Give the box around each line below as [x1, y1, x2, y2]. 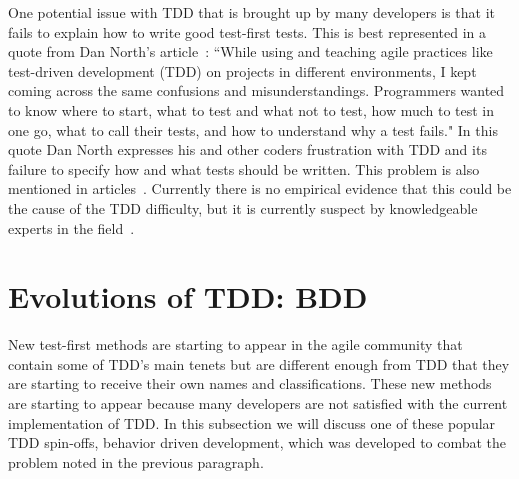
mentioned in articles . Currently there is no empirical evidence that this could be [8, 178, 512, 199]
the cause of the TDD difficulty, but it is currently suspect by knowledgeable [8, 197, 478, 218]
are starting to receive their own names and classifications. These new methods [8, 373, 492, 394]
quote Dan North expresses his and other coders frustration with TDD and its [8, 139, 487, 160]
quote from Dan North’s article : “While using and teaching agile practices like [8, 41, 493, 62]
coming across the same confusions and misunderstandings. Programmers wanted [8, 80, 505, 101]
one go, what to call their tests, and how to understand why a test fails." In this [8, 119, 498, 140]
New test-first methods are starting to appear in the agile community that [8, 334, 463, 355]
